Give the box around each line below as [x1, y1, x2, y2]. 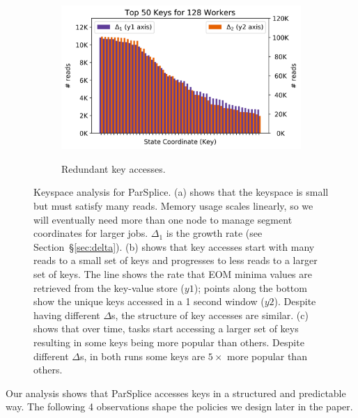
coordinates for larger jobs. [33, 226, 148, 240]
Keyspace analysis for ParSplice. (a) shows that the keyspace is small [33, 185, 329, 199]
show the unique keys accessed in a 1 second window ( [33, 294, 265, 309]
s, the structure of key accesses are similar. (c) [111, 307, 309, 322]
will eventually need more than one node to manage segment [33, 212, 293, 226]
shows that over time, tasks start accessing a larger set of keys [33, 321, 299, 336]
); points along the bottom [194, 280, 307, 295]
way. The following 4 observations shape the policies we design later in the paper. [6, 399, 353, 414]
